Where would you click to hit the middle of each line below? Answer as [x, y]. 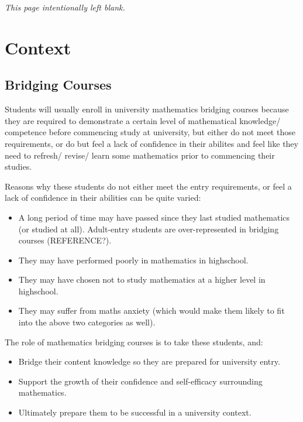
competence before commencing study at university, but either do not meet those [150, 132]
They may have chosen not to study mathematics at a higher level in [142, 279]
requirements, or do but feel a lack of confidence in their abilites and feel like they [151, 143]
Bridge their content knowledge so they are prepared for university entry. [149, 361]
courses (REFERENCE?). [65, 240]
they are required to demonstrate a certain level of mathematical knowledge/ [143, 120]
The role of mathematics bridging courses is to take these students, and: [134, 342]
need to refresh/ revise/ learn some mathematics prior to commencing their [140, 155]
